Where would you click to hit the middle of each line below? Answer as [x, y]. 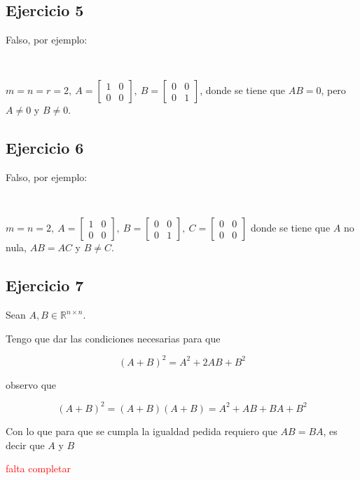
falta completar [38, 468]
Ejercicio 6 [45, 148]
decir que [25, 445]
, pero [333, 90]
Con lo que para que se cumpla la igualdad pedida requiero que [141, 431]
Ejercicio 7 [45, 285]
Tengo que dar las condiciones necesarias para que [113, 338]
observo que [31, 384]
